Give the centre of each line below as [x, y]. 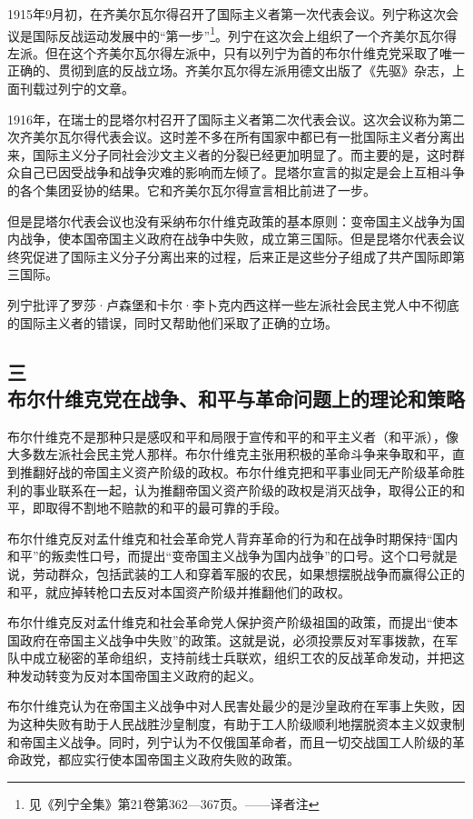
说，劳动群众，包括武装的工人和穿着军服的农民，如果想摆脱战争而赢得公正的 [236, 573]
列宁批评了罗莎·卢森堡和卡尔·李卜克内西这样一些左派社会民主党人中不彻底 [233, 304]
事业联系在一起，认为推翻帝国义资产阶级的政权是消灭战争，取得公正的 [242, 489]
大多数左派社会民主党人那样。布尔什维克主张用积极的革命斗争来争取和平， [230, 454]
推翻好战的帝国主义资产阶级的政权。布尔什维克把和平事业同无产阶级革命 [236, 471]
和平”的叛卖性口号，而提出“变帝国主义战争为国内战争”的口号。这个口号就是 [232, 556]
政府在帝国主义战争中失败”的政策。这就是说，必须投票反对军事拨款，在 [232, 639]
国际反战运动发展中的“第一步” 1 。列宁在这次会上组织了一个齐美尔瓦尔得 [245, 34]
